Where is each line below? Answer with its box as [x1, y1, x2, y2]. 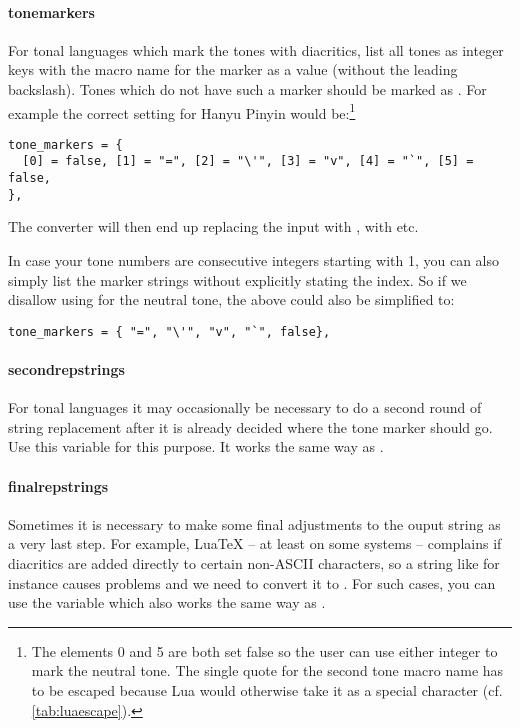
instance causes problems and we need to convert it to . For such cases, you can [8, 572, 496, 593]
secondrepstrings [8, 359, 125, 380]
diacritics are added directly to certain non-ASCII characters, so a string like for [8, 553, 500, 574]
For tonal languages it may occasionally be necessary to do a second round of [8, 397, 482, 418]
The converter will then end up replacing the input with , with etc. [8, 216, 419, 237]
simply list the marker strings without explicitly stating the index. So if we [8, 269, 467, 290]
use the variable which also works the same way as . [8, 592, 326, 613]
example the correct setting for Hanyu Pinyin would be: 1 [8, 99, 356, 123]
